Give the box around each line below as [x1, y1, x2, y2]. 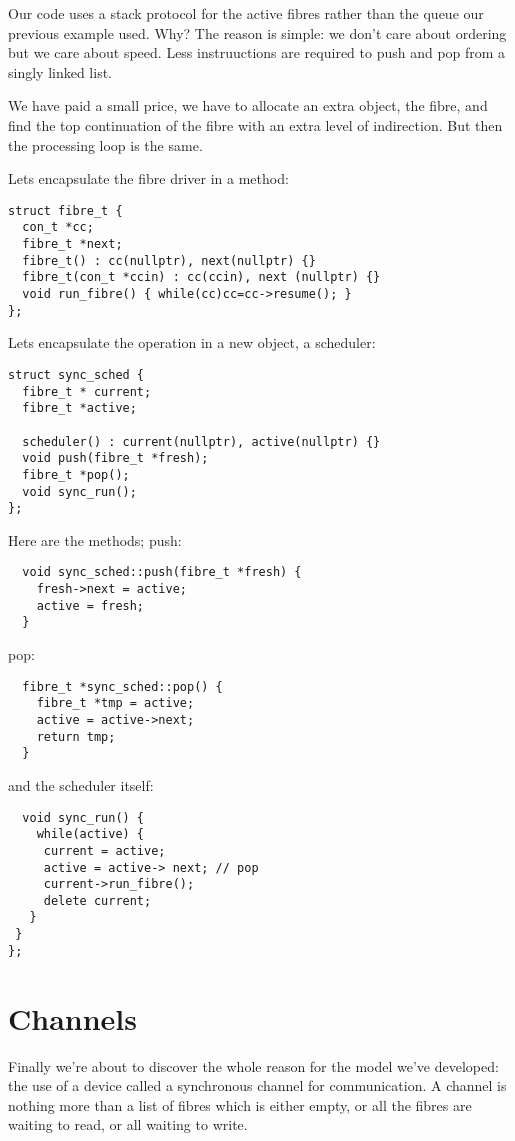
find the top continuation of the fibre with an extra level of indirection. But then [8, 114, 503, 135]
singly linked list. [8, 61, 113, 82]
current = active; [43, 843, 166, 858]
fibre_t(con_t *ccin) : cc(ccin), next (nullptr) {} [22, 270, 381, 285]
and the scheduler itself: [8, 774, 154, 795]
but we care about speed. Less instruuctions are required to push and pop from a [8, 42, 506, 63]
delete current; [43, 893, 152, 908]
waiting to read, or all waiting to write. [8, 1114, 248, 1135]
